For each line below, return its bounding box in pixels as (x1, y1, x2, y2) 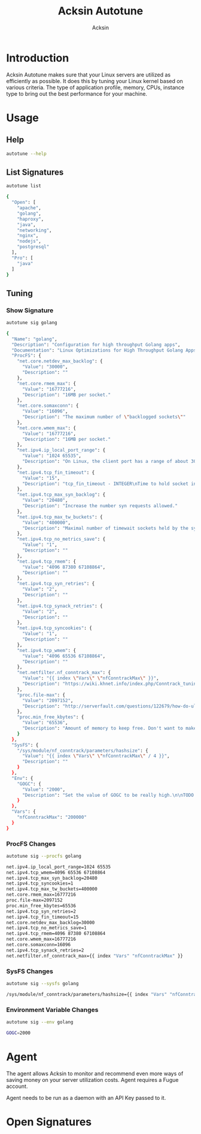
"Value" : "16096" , (22, 409, 68, 414)
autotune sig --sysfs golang (6, 981, 79, 987)
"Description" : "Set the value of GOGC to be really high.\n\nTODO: (22, 792, 197, 798)
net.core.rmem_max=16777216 (6, 892, 77, 898)
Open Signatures (6, 1115, 92, 1129)
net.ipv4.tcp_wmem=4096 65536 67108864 (6, 869, 106, 876)
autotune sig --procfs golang (6, 853, 82, 859)
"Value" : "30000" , (22, 364, 68, 370)
